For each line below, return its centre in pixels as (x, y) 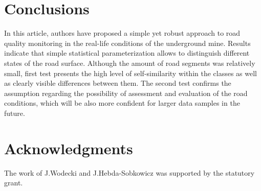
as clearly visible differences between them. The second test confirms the (118, 83)
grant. (14, 183)
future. (15, 113)
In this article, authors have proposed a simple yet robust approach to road (122, 33)
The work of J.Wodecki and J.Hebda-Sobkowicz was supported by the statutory (129, 172)
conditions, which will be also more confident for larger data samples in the (122, 103)
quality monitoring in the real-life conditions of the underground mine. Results (127, 43)
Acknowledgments (69, 148)
